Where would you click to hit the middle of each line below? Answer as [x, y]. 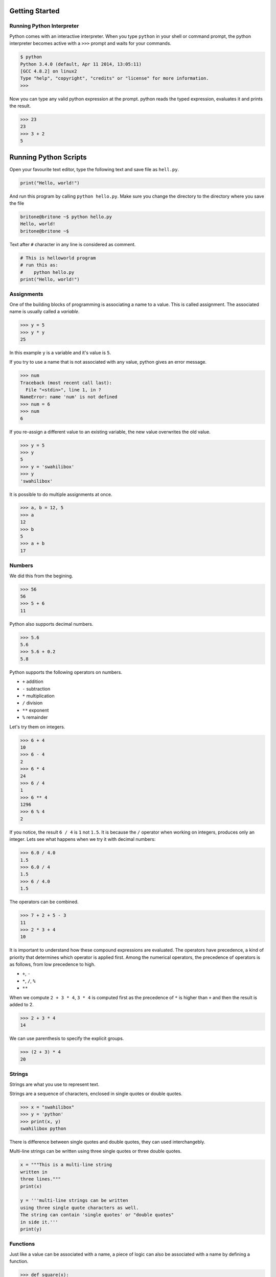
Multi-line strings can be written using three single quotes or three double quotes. [96, 1151]
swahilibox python [43, 1129]
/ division [32, 703]
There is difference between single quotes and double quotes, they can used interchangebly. [107, 1142]
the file [17, 203]
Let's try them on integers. [37, 727]
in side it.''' [39, 1222]
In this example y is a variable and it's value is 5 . [60, 352]
